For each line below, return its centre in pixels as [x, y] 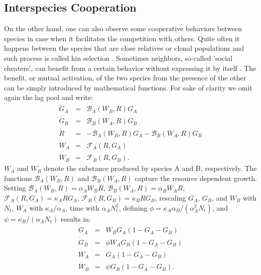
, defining [133, 207]
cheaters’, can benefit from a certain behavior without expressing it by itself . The [130, 68]
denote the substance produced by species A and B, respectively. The [150, 168]
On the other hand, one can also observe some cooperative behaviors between [123, 28]
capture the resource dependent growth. [196, 178]
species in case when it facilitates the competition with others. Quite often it [122, 38]
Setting [15, 188]
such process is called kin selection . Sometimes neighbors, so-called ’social [118, 58]
